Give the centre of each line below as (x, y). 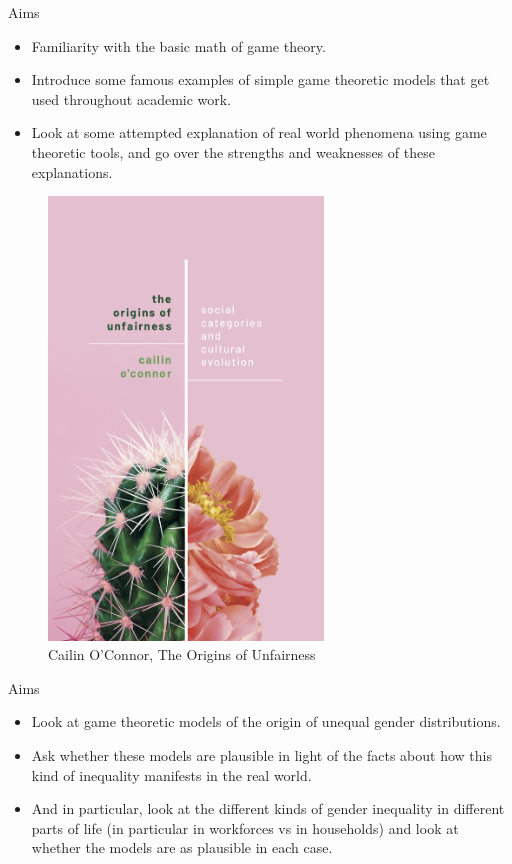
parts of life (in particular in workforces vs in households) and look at (245, 827)
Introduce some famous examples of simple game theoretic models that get (260, 79)
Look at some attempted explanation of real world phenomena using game (259, 132)
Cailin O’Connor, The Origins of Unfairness (182, 654)
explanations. (72, 171)
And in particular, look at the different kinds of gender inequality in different (268, 808)
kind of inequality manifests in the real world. (171, 774)
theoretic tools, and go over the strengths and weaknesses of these (233, 151)
